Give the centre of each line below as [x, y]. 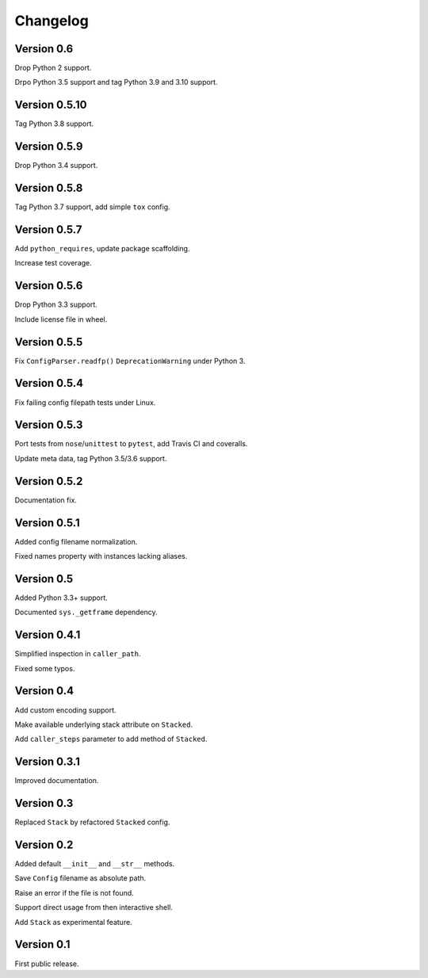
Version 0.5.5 [49, 342]
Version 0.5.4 [49, 383]
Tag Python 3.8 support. [54, 124]
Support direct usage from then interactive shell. [94, 907]
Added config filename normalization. [76, 541]
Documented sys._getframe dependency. [86, 612]
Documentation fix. [46, 500]
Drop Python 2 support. [53, 68]
